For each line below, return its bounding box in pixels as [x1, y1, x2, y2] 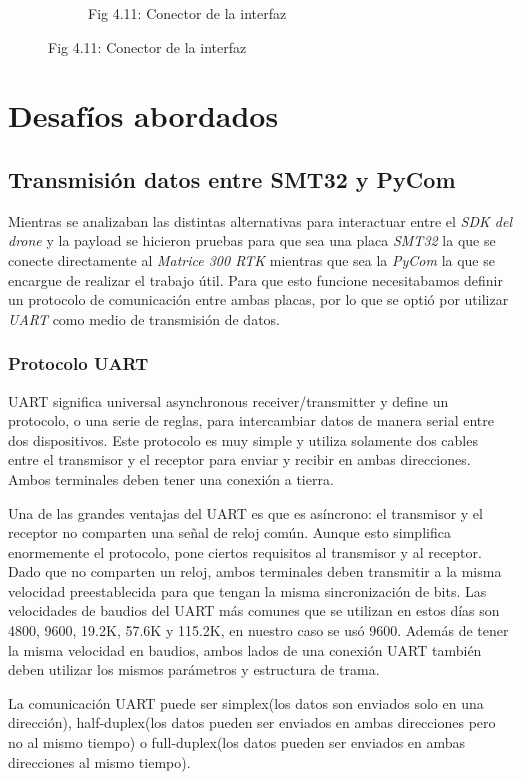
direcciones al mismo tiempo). [8, 751, 191, 772]
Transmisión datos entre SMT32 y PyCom [8, 163, 456, 194]
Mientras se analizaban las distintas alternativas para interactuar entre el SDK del [8, 210, 512, 231]
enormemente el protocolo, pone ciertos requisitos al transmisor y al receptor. [8, 541, 482, 562]
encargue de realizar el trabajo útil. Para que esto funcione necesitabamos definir [8, 269, 503, 290]
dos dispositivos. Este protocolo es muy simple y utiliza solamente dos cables [8, 429, 478, 450]
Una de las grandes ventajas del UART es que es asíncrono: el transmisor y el [8, 502, 483, 523]
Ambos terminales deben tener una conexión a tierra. [8, 468, 334, 489]
